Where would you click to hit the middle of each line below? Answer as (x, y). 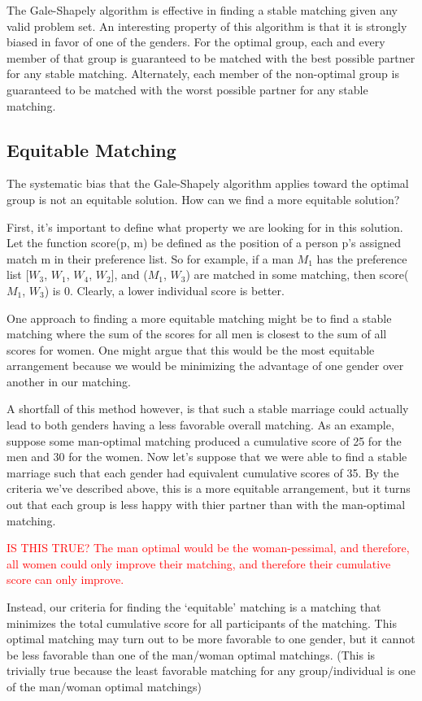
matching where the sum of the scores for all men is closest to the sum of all (197, 334)
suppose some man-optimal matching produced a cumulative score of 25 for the (204, 440)
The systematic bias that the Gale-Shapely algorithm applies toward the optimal (208, 183)
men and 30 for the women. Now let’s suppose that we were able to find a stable (207, 457)
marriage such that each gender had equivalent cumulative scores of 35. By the (203, 472)
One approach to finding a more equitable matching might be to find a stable (199, 318)
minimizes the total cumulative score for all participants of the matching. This (202, 623)
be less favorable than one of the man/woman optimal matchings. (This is (191, 654)
